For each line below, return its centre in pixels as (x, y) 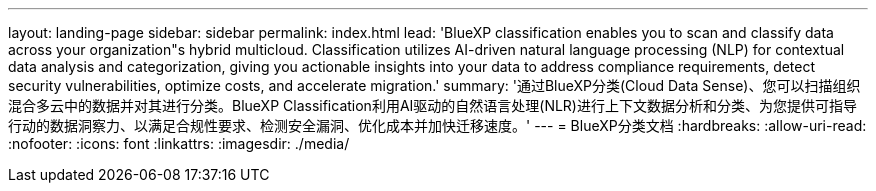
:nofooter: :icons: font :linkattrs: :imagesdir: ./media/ (179, 143)
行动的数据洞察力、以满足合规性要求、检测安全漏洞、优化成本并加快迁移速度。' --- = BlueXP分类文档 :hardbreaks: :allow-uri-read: (437, 125)
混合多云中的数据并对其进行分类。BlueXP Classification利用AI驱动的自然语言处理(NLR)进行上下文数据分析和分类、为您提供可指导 (432, 105)
